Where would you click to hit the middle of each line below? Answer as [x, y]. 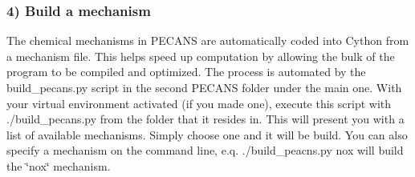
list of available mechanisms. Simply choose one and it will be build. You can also [207, 134]
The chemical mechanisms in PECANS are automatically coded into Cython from [208, 40]
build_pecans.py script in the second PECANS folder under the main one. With [204, 87]
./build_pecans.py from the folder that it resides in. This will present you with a [205, 119]
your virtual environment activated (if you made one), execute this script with [199, 103]
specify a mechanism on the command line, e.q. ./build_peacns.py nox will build [205, 150]
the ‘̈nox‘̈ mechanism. [59, 165]
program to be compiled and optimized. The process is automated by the [186, 72]
